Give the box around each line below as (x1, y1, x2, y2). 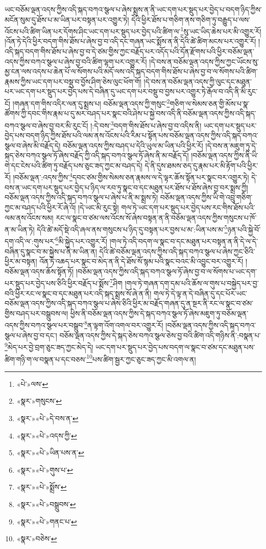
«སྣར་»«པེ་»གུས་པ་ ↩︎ (16, 464, 73, 475)
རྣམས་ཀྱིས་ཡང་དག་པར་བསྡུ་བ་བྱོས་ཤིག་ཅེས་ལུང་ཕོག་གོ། (5, 76, 141, 86)
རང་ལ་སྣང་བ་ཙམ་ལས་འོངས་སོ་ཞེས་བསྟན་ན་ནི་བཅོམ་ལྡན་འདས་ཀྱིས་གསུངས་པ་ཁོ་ (56, 212, 257, 223)
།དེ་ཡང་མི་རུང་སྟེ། (78, 202, 119, 212)
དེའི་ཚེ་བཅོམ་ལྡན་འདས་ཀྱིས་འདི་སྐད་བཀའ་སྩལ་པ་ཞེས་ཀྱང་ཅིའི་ (99, 246, 255, 256)
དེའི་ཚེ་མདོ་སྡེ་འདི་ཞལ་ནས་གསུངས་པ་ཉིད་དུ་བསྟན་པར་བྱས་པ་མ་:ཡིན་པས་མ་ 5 (37, 223, 228, 234)
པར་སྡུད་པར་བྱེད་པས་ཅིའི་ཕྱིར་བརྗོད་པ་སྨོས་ (5, 278, 110, 289)
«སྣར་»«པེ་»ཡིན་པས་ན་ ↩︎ (16, 447, 84, 458)
